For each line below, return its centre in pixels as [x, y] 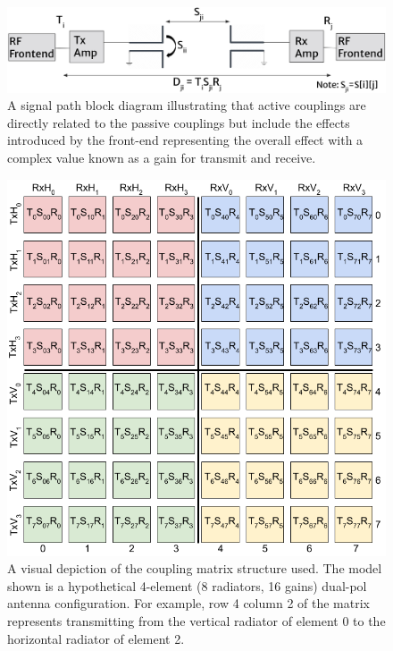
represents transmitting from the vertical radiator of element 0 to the [196, 620]
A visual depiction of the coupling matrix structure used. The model [195, 568]
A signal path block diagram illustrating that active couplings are [187, 105]
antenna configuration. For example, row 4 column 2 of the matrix [188, 603]
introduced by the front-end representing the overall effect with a [185, 140]
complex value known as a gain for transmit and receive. [162, 158]
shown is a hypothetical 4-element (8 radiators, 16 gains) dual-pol [187, 585]
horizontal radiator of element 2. [96, 638]
